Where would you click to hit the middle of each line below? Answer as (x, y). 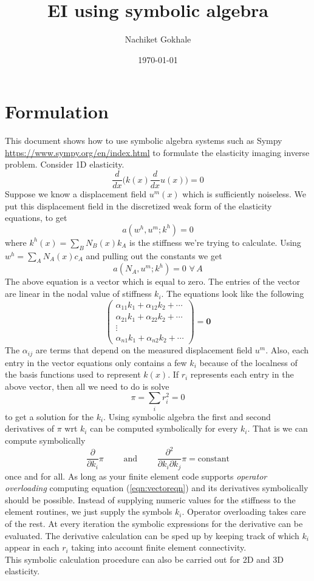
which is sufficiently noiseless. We (244, 194)
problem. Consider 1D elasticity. (65, 164)
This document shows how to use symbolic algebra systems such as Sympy (144, 141)
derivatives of (30, 428)
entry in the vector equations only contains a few (96, 362)
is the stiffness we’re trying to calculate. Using (215, 242)
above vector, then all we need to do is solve (87, 386)
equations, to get (36, 218)
